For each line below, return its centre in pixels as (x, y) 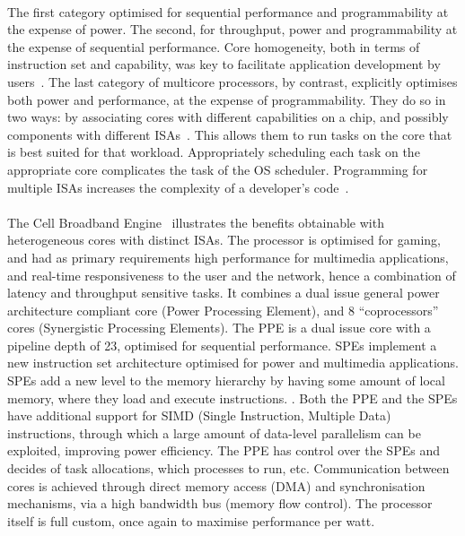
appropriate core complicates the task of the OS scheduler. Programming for (218, 169)
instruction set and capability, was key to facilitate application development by (224, 64)
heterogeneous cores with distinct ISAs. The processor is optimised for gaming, (224, 240)
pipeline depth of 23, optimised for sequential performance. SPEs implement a (222, 345)
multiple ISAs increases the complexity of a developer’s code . (178, 187)
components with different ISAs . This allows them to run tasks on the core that (230, 134)
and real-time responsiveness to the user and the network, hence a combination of (232, 275)
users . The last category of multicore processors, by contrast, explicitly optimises (232, 81)
